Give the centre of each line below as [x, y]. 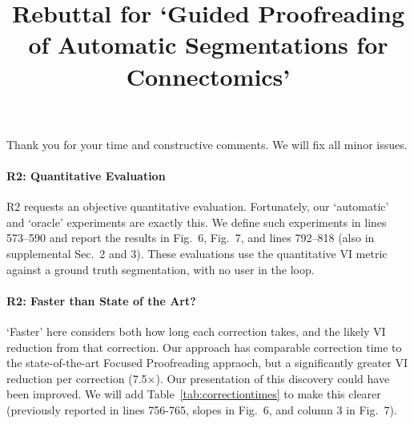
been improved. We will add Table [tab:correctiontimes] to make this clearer [194, 394]
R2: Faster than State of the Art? [101, 300]
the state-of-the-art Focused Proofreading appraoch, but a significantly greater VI [207, 363]
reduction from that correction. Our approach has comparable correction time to [204, 347]
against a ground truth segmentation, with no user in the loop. [161, 269]
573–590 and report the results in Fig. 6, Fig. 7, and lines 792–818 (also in [191, 238]
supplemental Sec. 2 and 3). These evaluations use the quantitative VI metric [197, 253]
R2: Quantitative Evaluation [86, 175]
